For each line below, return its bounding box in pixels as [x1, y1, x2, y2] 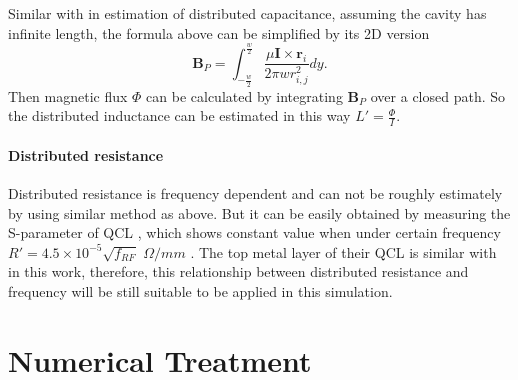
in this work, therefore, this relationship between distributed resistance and [8, 261, 469, 282]
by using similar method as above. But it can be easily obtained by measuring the [8, 202, 511, 223]
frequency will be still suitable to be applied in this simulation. [8, 280, 393, 301]
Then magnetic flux [8, 85, 128, 106]
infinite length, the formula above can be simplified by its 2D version [8, 22, 430, 43]
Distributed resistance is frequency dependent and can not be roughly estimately [8, 182, 503, 203]
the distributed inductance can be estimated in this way [8, 105, 351, 126]
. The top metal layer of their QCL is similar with [190, 241, 497, 262]
